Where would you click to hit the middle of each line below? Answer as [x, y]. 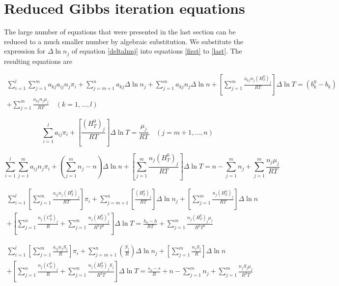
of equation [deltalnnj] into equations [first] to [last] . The [157, 51]
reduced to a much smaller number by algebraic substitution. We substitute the [124, 41]
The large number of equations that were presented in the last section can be [120, 32]
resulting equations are [38, 61]
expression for [25, 51]
